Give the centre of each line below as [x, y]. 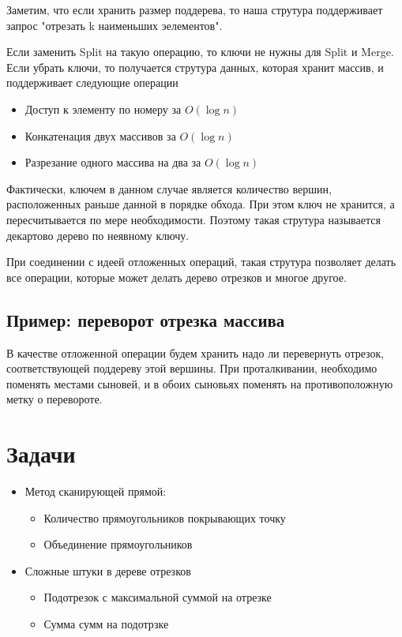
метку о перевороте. [54, 399]
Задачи [41, 453]
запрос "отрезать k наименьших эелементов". [115, 25]
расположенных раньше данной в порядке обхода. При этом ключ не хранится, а [201, 204]
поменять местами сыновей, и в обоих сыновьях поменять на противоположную [200, 383]
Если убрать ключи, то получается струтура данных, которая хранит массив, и [195, 67]
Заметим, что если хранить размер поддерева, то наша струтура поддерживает [195, 9]
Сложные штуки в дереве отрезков [108, 570]
